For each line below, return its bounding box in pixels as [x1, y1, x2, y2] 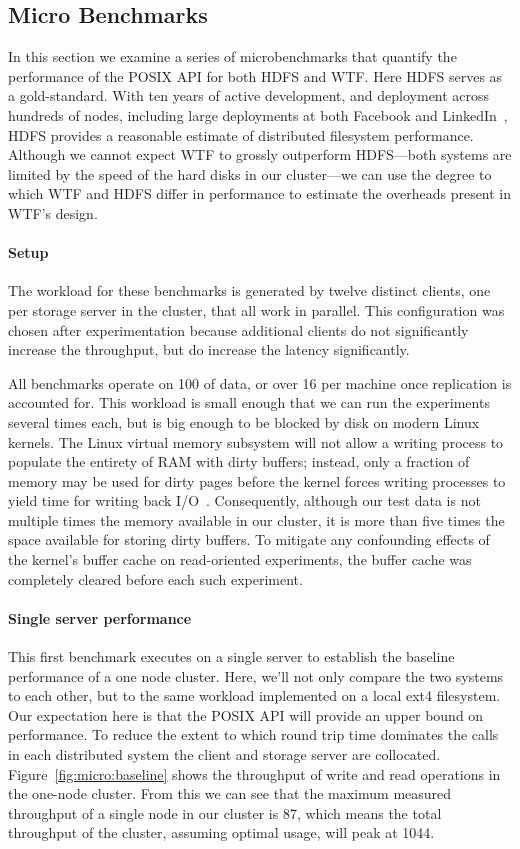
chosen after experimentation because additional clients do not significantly [8, 319, 469, 340]
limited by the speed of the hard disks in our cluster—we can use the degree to [8, 163, 492, 184]
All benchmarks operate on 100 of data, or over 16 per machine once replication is [8, 372, 512, 393]
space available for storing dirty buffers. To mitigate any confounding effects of [8, 529, 490, 550]
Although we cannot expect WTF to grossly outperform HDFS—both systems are [8, 144, 512, 165]
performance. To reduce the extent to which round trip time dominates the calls [8, 724, 499, 745]
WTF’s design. [8, 202, 98, 223]
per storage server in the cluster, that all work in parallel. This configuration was [8, 299, 505, 320]
